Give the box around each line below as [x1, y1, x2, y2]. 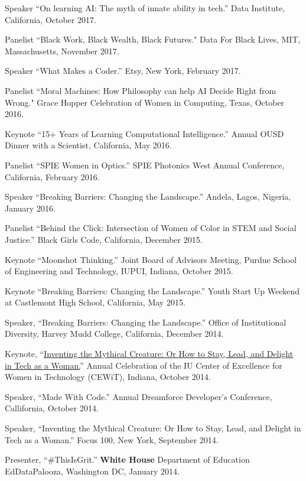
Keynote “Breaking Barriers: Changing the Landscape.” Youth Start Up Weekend [5, 284, 300, 297]
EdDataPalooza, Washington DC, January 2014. [5, 464, 180, 477]
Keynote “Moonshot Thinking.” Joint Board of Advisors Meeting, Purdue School [5, 253, 297, 265]
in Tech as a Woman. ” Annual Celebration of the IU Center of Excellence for [5, 359, 282, 371]
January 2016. [5, 201, 56, 214]
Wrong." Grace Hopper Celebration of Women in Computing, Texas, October [5, 96, 285, 108]
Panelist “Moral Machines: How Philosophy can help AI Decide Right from [5, 84, 276, 96]
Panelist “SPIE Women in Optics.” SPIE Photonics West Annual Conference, [5, 158, 285, 171]
